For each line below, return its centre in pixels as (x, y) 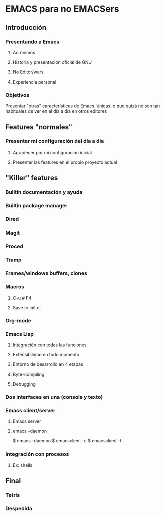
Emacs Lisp (20, 334)
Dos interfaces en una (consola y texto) (54, 397)
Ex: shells (22, 465)
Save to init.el (27, 307)
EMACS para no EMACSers (62, 9)
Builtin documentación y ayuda (44, 192)
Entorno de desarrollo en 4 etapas (48, 364)
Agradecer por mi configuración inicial (52, 152)
